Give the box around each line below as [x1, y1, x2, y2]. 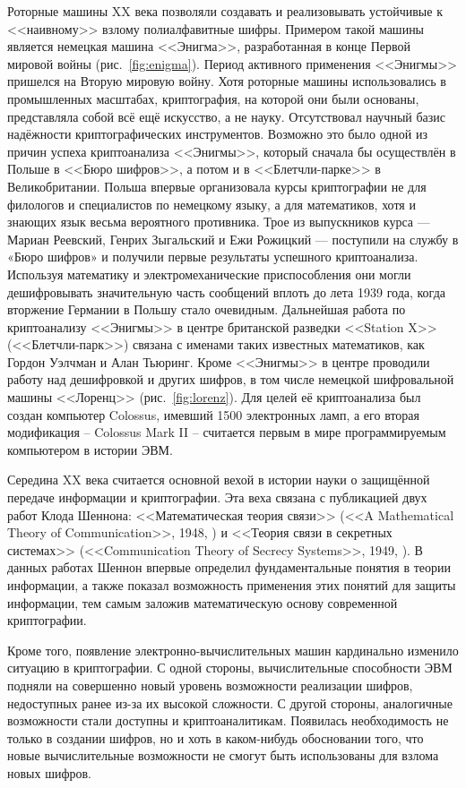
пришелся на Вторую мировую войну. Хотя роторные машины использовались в [7, 72, 446, 90]
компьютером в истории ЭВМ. [7, 440, 173, 458]
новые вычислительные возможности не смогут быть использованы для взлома [7, 746, 439, 765]
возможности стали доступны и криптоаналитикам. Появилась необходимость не [7, 711, 449, 730]
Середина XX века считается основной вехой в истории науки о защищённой [7, 470, 430, 489]
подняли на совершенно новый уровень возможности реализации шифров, [7, 675, 413, 694]
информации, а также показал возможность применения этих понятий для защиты [7, 576, 456, 594]
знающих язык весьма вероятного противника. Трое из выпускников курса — [7, 212, 430, 231]
